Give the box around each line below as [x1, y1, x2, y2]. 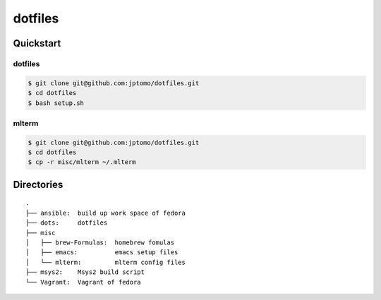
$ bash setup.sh [28, 99, 85, 107]
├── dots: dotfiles [25, 219, 108, 227]
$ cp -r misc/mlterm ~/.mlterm [28, 158, 137, 166]
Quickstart [13, 37, 61, 49]
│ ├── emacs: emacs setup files [25, 249, 179, 256]
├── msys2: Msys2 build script [25, 268, 145, 276]
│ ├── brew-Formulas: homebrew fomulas [25, 238, 175, 246]
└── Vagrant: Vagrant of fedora [25, 278, 141, 286]
